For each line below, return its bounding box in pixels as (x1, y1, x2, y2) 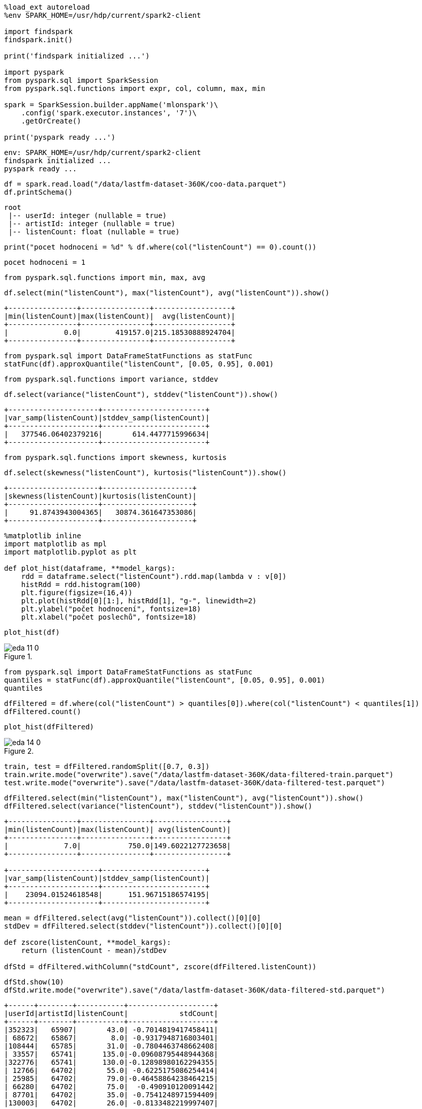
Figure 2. (4, 747, 34, 755)
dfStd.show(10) (4, 978, 64, 986)
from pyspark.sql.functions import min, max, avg (4, 273, 206, 282)
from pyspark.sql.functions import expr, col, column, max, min (4, 84, 266, 93)
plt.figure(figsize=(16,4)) (21, 589, 133, 597)
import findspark (4, 27, 73, 36)
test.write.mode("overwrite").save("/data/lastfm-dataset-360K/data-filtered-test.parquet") (4, 779, 385, 787)
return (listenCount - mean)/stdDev (21, 946, 167, 954)
